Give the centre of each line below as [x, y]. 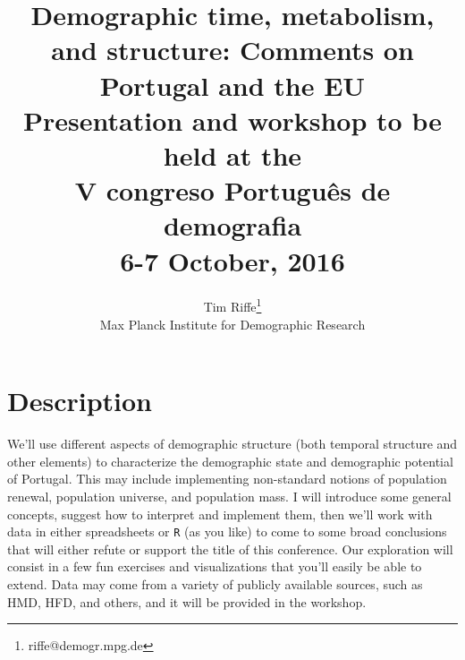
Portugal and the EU [232, 85]
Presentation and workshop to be [232, 120]
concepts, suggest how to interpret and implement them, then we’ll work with [220, 514]
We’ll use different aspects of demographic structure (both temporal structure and [232, 444]
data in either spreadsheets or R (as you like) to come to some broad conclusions [227, 531]
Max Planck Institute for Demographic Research [232, 324]
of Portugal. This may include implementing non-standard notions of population [227, 479]
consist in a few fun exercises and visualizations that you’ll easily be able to [215, 566]
